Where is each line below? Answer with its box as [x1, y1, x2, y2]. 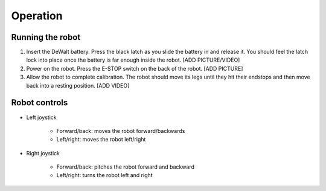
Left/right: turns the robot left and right [56, 172, 153, 179]
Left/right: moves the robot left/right [56, 136, 146, 143]
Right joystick [26, 149, 60, 157]
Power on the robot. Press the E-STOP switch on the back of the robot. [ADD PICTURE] [26, 65, 243, 72]
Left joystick [26, 114, 57, 121]
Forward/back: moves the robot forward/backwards [56, 127, 185, 134]
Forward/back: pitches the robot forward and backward [56, 163, 194, 170]
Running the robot [11, 32, 81, 42]
